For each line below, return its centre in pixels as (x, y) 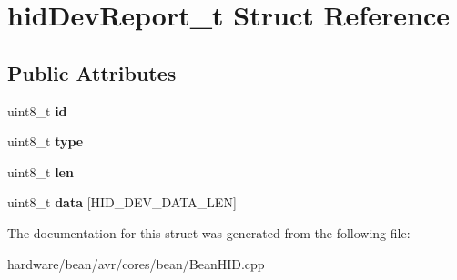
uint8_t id (37, 110)
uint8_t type (46, 141)
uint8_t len (41, 171)
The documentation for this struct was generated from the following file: (209, 232)
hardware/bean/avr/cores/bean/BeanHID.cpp (136, 263)
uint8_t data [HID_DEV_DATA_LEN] (122, 202)
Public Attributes (92, 72)
